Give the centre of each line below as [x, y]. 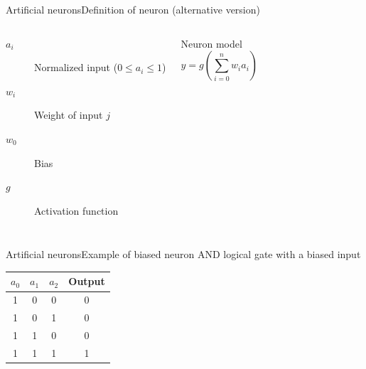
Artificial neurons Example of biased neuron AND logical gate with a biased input [183, 254]
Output [87, 281]
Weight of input [69, 115]
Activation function [76, 210]
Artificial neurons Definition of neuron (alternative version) [133, 9]
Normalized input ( [76, 67]
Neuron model [211, 43]
